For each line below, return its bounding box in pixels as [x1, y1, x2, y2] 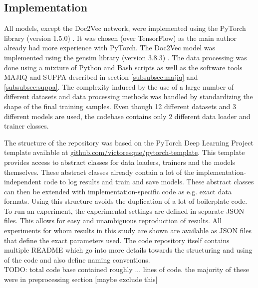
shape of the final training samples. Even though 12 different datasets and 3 [4, 101, 237, 111]
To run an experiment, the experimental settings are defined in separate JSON [4, 205, 245, 216]
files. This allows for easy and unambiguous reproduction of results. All [4, 215, 222, 226]
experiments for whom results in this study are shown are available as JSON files [4, 225, 252, 236]
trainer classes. [4, 121, 49, 131]
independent [4, 176, 41, 187]
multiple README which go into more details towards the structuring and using [4, 245, 253, 255]
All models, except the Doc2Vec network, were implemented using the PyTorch [4, 23, 246, 33]
